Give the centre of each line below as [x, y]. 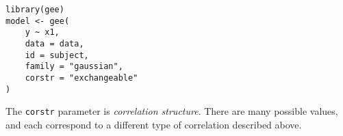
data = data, [54, 43]
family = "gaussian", [74, 67]
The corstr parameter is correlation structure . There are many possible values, [172, 111]
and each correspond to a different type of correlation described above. [154, 124]
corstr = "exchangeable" [81, 78]
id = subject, [57, 55]
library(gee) [35, 10]
